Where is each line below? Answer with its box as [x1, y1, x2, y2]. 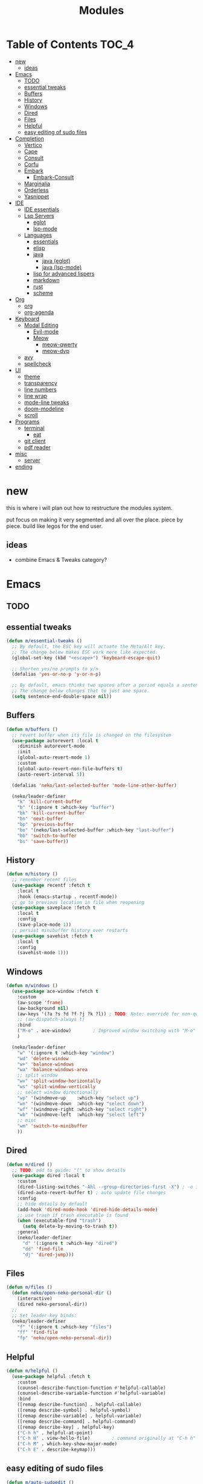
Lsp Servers [24, 212, 54, 219]
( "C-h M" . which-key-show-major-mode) [17, 1441, 118, 1447]
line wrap [24, 392, 47, 400]
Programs [14, 418, 40, 425]
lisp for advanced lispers [33, 270, 95, 277]
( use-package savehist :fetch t [11, 933, 94, 939]
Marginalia [24, 180, 50, 187]
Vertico [24, 141, 42, 148]
